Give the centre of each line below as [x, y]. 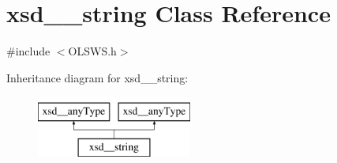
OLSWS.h [92, 51]
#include [28, 51]
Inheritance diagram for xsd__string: [97, 77]
